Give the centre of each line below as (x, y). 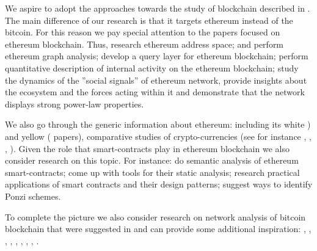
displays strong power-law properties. (75, 104)
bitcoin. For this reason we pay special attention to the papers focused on (143, 32)
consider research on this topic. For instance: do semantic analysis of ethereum (152, 160)
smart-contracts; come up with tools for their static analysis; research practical (152, 172)
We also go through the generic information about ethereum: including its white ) (158, 124)
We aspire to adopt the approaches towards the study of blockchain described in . (158, 8)
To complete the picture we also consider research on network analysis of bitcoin (155, 216)
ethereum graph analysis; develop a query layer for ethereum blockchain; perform (157, 56)
